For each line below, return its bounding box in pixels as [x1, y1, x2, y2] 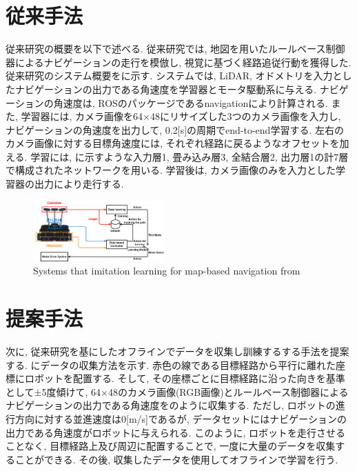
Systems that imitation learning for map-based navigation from [33, 263, 300, 278]
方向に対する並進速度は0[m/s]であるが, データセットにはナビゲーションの [14, 411, 347, 425]
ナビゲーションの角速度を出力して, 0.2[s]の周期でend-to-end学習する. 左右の [6, 122, 344, 137]
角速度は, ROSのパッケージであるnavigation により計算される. [53, 95, 328, 110]
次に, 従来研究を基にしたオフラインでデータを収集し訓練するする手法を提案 [6, 344, 349, 359]
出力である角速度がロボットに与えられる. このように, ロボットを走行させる [6, 425, 345, 439]
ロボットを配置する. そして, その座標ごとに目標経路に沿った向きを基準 [24, 371, 345, 385]
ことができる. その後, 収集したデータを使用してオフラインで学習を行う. [14, 452, 338, 466]
